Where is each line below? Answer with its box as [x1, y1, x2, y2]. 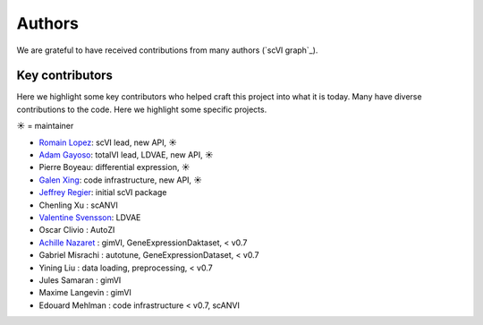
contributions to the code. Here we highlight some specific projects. [16, 104, 267, 115]
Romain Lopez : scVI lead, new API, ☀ [38, 137, 178, 148]
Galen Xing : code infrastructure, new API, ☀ [38, 175, 203, 185]
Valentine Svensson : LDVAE [38, 211, 141, 223]
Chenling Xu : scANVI [38, 200, 118, 210]
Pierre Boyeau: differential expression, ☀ [38, 162, 191, 173]
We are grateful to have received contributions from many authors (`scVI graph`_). [16, 45, 318, 56]
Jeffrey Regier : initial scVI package [38, 187, 167, 198]
